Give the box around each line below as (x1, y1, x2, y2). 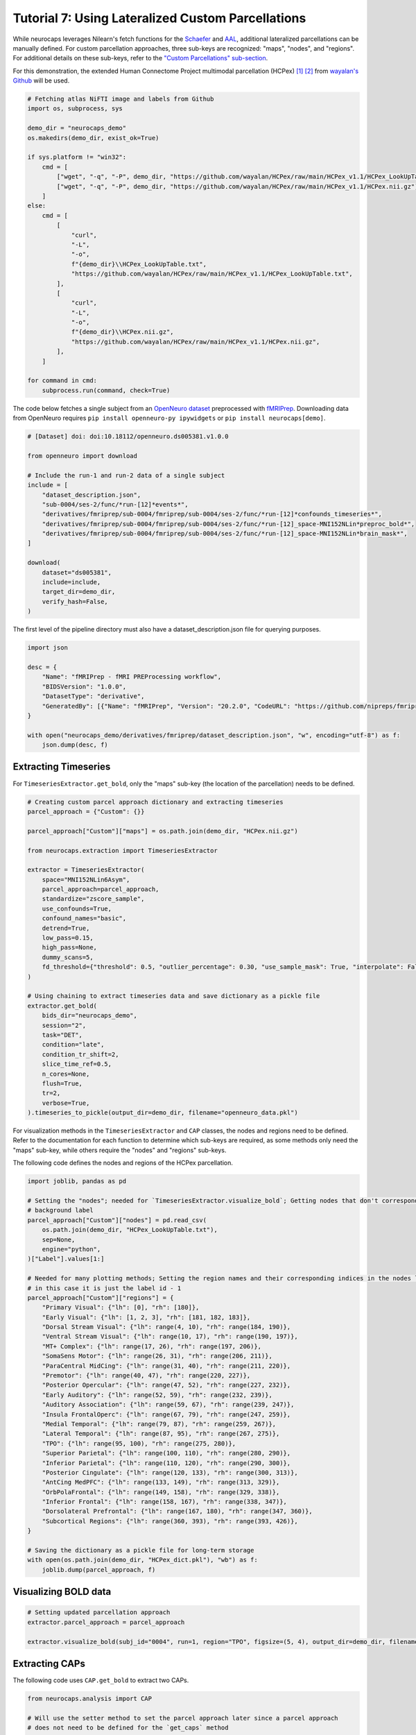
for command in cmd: (27, 377, 97, 384)
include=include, (42, 578, 101, 586)
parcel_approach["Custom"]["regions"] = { (27, 1294, 174, 1301)
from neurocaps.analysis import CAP (27, 1695, 153, 1703)
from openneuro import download (27, 452, 138, 459)
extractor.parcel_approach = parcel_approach (27, 1618, 185, 1626)
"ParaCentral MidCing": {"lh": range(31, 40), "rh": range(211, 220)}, (42, 1362, 291, 1370)
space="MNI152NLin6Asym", (42, 875, 130, 883)
